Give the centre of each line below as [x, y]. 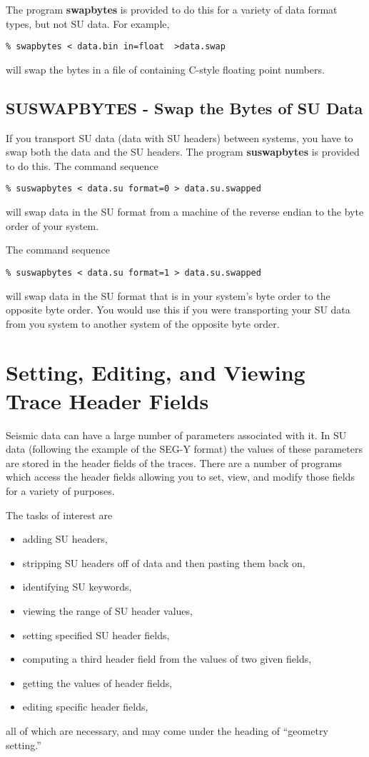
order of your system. [52, 225]
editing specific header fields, [85, 707]
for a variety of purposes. [60, 490]
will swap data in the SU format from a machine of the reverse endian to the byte [185, 212]
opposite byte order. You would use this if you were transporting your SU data [178, 310]
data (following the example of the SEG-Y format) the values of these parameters [184, 449]
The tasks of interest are [59, 515]
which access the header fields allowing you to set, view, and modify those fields [180, 477]
